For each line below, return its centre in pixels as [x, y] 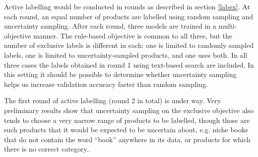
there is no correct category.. [47, 149]
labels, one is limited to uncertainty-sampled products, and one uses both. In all [126, 55]
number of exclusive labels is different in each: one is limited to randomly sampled [129, 45]
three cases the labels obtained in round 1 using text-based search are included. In [129, 64]
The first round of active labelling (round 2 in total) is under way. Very [113, 100]
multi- [228, 26]
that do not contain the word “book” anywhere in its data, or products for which [127, 139]
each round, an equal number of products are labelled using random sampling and [129, 16]
